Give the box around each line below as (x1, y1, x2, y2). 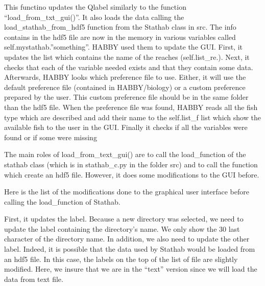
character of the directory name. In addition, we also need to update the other (4, 233, 250, 244)
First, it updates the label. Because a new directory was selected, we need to (4, 213, 244, 224)
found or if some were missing (4, 131, 97, 142)
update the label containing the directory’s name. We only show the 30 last (4, 223, 240, 234)
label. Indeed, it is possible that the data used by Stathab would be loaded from (4, 244, 255, 254)
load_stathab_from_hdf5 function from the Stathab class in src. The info (4, 21, 236, 32)
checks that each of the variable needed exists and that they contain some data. (4, 61, 253, 72)
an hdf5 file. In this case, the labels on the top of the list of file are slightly (4, 253, 238, 264)
